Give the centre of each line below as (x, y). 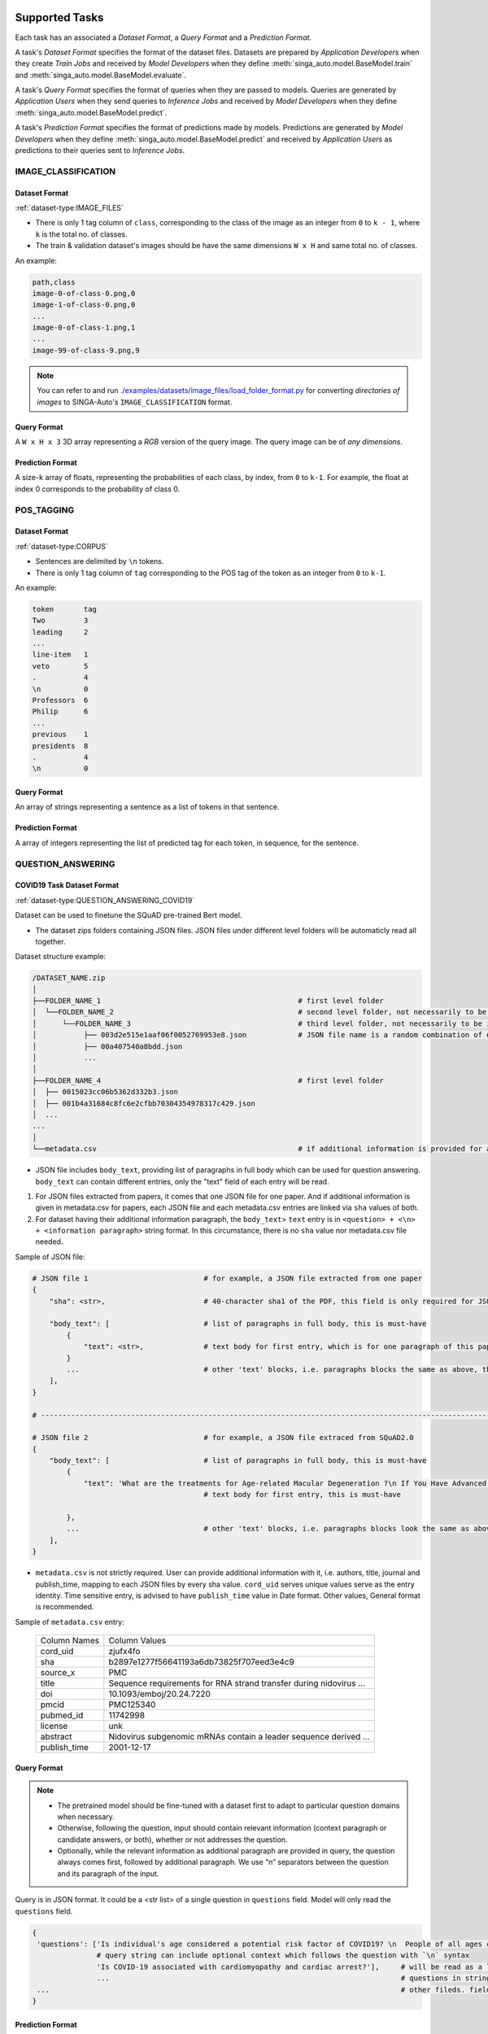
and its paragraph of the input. (108, 1873)
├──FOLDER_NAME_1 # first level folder (208, 1001)
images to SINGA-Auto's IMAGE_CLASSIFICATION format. (135, 402)
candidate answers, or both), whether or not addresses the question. (172, 1840)
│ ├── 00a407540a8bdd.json (107, 1046)
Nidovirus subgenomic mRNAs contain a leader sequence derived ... (239, 1737)
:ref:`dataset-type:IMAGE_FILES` (69, 207)
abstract (56, 1737)
